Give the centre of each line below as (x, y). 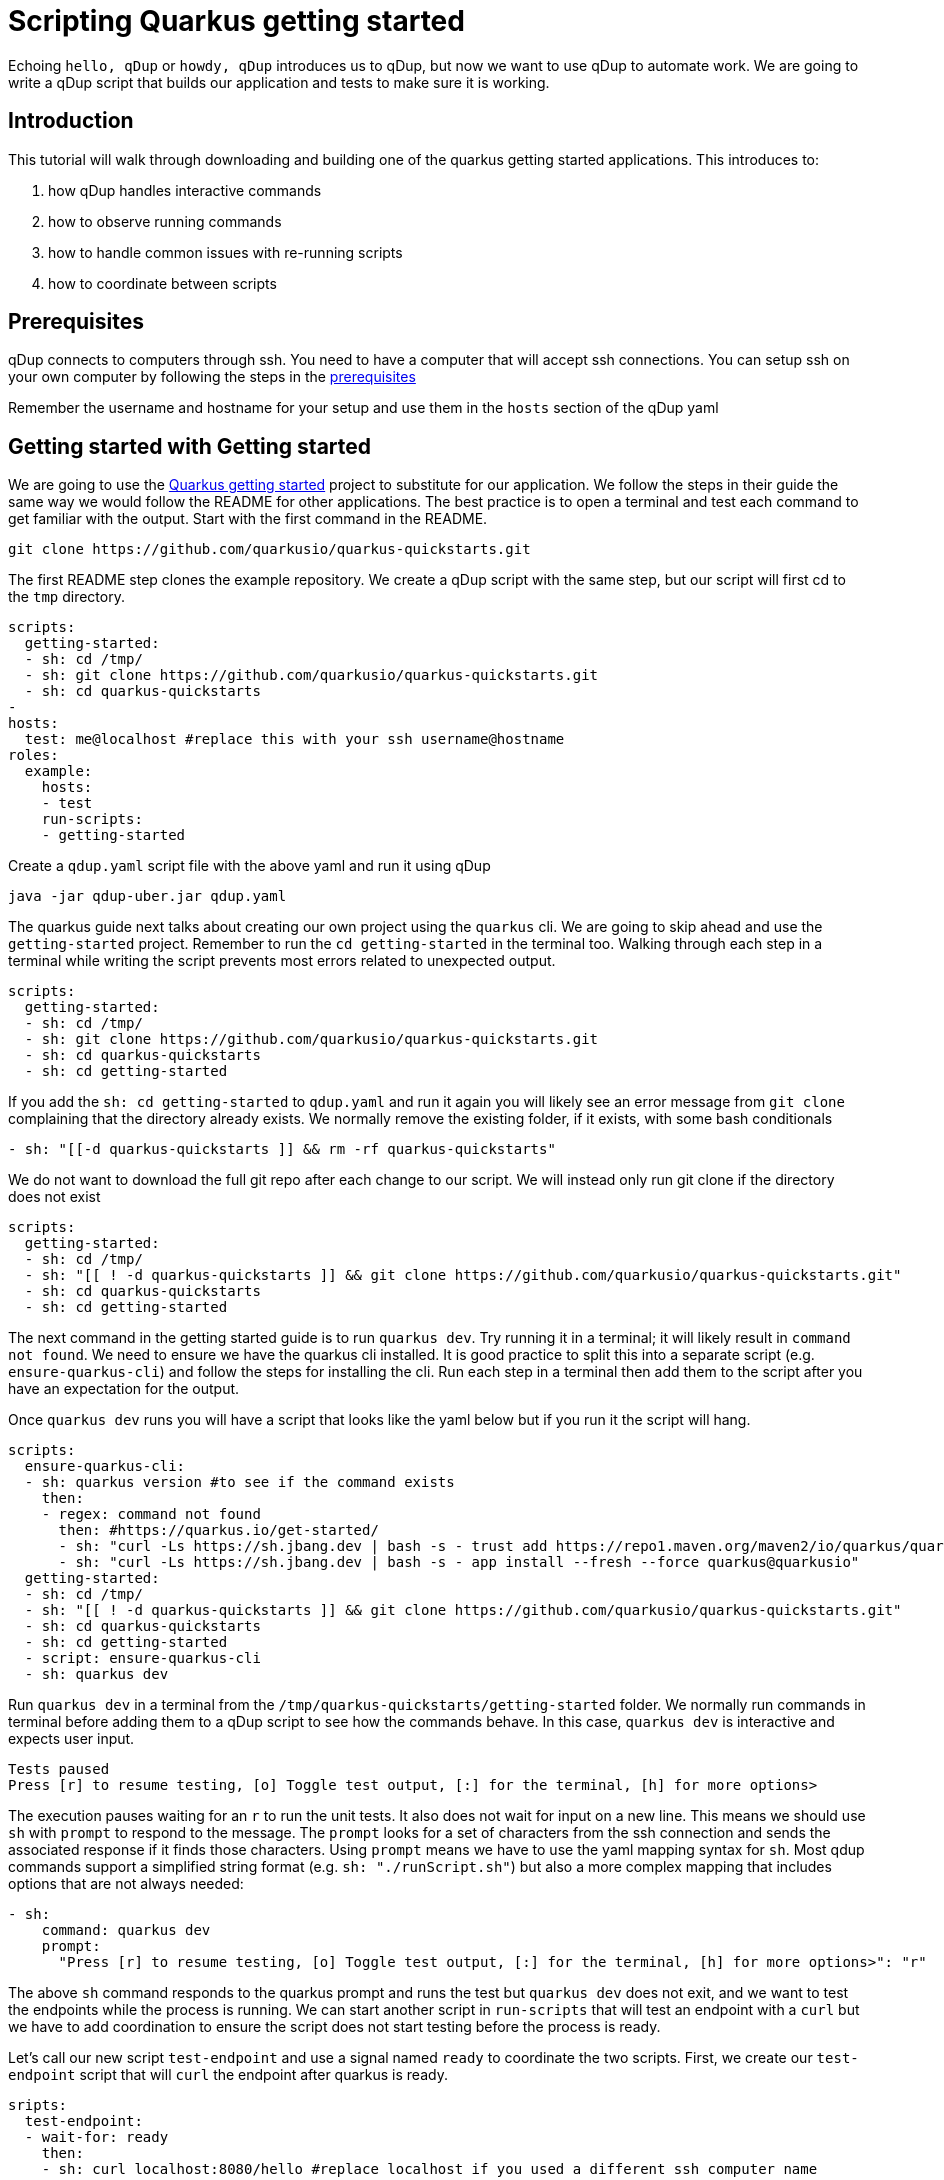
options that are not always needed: (126, 1884)
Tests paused (59, 1769)
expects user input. (71, 1739)
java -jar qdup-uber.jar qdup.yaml (147, 896)
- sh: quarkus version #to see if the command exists (239, 1482)
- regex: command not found (151, 1514)
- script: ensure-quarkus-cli (142, 1658)
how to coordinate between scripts (162, 283)
